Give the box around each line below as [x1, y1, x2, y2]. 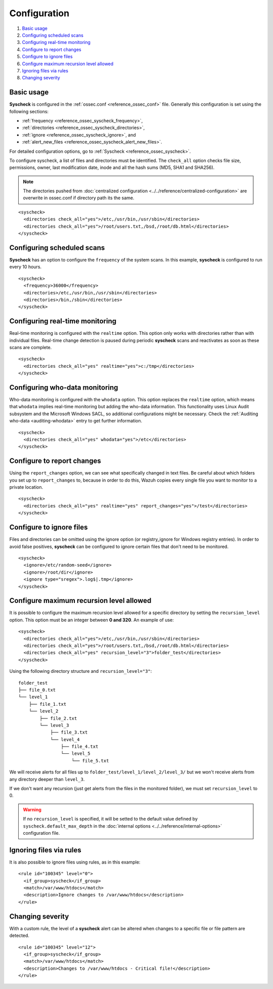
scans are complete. [9, 344, 52, 350]
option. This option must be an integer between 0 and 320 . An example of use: [9, 617, 174, 623]
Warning [23, 806, 41, 812]
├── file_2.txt [39, 715, 77, 721]
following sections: [9, 108, 49, 114]
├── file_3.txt [50, 729, 88, 736]
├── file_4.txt [61, 744, 99, 750]
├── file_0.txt [18, 687, 56, 693]
